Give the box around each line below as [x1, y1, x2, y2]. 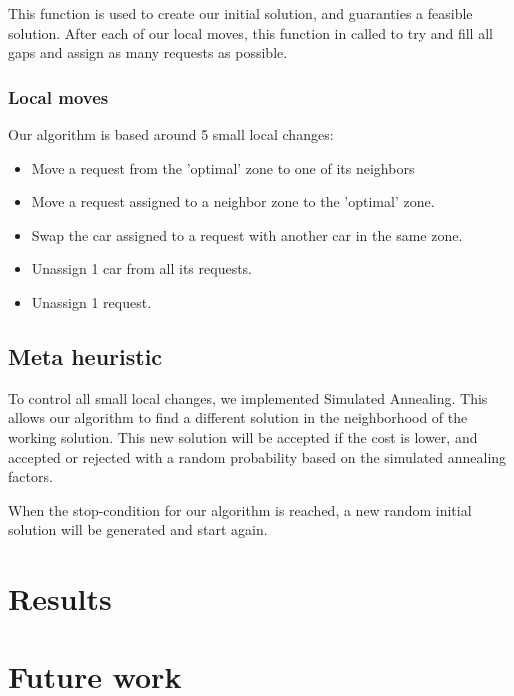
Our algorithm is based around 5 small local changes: [8, 124, 334, 144]
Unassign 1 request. [31, 291, 152, 312]
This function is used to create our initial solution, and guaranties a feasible [8, 3, 473, 23]
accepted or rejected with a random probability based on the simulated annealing [8, 446, 507, 467]
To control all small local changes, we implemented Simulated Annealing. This [8, 387, 488, 408]
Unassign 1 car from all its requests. [31, 258, 253, 279]
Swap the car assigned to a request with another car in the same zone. [31, 224, 463, 245]
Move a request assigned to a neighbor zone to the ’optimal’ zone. [31, 191, 435, 212]
